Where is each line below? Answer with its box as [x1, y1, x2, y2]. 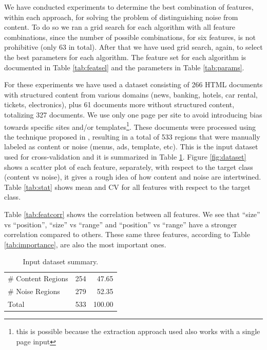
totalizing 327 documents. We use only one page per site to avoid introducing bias [4, 109, 262, 120]
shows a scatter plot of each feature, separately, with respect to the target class [4, 161, 253, 172]
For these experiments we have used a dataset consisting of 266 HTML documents [4, 79, 263, 90]
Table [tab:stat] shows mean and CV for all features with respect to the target [4, 181, 251, 192]
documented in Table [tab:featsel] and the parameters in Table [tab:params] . [4, 62, 244, 72]
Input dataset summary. [23, 256, 99, 267]
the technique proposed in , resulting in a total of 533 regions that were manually [4, 131, 260, 142]
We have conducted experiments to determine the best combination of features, [4, 2, 254, 12]
